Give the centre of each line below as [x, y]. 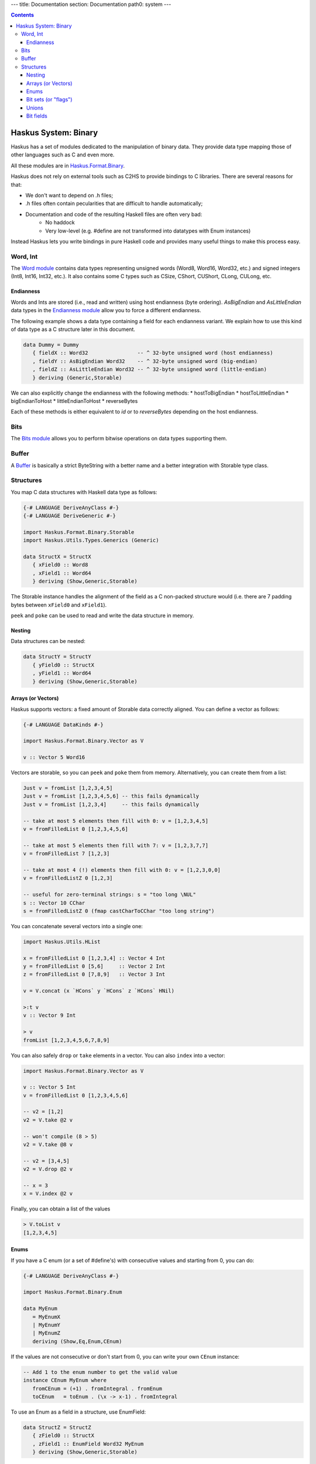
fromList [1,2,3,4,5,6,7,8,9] [66, 1040]
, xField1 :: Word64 [62, 573]
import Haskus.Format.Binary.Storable [79, 532]
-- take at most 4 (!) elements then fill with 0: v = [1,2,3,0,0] [122, 870]
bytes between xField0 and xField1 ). [59, 605]
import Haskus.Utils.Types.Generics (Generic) [91, 541]
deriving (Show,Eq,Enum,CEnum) [77, 1341]
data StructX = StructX [57, 557]
